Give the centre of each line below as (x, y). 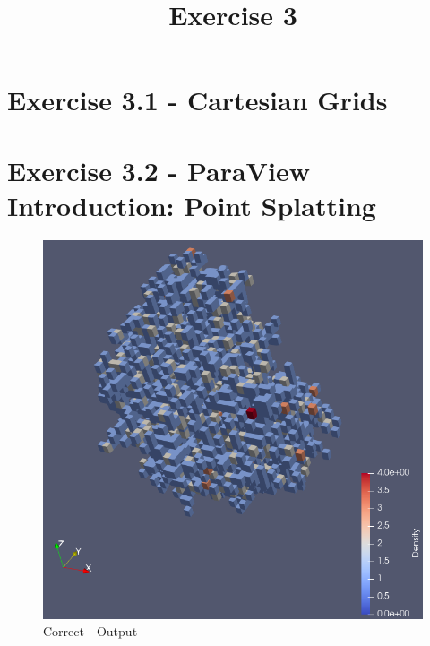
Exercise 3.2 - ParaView (159, 170)
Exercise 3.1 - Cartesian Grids (198, 100)
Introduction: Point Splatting (192, 205)
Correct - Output (90, 631)
